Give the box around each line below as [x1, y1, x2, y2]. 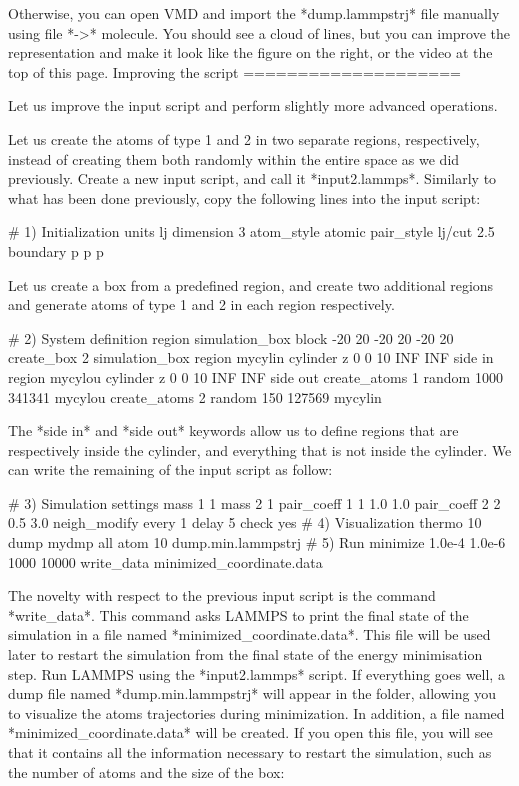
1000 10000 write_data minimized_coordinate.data [8, 551, 323, 572]
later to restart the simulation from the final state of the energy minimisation [8, 644, 483, 665]
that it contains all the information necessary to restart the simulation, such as [8, 742, 492, 762]
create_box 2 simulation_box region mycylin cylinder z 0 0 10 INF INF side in [8, 347, 494, 368]
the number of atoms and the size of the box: [8, 761, 285, 782]
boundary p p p [8, 240, 104, 261]
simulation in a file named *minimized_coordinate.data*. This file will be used [8, 624, 491, 645]
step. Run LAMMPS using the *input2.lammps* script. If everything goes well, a [8, 663, 505, 684]
